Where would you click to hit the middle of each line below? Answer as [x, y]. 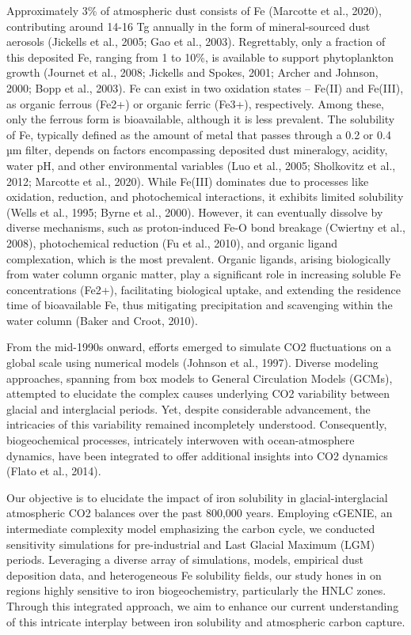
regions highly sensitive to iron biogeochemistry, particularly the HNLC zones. [196, 590]
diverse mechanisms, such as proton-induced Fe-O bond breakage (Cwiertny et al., [206, 227]
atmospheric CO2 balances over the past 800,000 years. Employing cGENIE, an [200, 513]
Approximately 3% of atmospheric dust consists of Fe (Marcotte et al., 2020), [194, 10]
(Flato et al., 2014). [54, 471]
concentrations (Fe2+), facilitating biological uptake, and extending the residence [204, 289]
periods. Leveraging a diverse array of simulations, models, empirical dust [185, 559]
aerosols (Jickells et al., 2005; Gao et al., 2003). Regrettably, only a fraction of [196, 42]
